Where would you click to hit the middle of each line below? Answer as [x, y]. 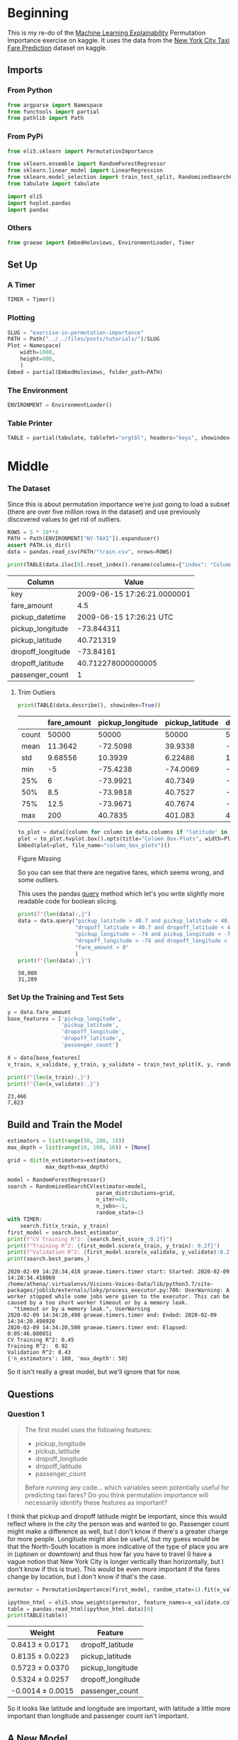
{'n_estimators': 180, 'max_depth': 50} [68, 1359]
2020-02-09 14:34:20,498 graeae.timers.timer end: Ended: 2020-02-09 [112, 1315]
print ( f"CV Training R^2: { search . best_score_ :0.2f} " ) [90, 1239]
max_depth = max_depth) [77, 1167]
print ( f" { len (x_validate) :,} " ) [53, 1084]
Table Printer [30, 423]
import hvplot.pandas [39, 203]
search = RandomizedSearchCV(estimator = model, [77, 1186]
